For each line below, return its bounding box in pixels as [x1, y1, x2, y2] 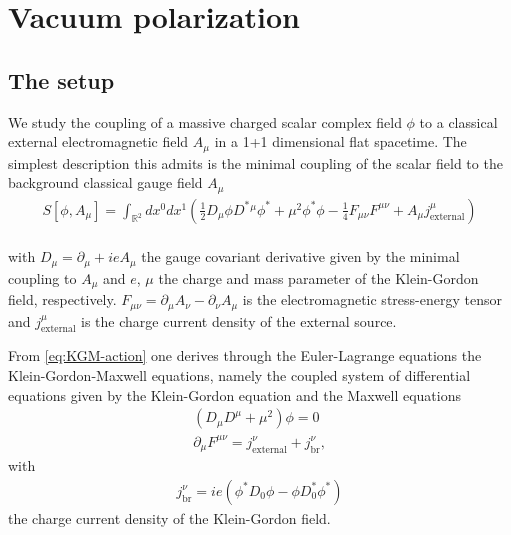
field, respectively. [8, 289, 117, 310]
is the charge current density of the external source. [81, 310, 397, 331]
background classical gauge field [8, 172, 203, 193]
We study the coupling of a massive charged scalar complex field [8, 111, 402, 132]
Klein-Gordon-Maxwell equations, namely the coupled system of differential [8, 365, 471, 386]
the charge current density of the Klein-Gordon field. [8, 507, 331, 528]
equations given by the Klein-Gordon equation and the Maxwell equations [8, 384, 461, 405]
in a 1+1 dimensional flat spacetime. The [214, 131, 467, 152]
